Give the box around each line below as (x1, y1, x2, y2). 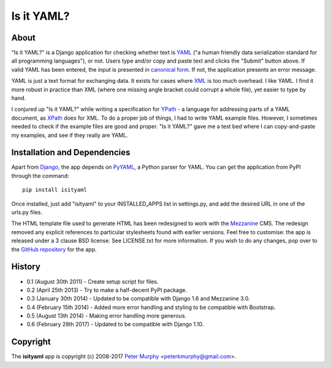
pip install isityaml (22, 186, 87, 193)
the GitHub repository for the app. (11, 245, 97, 253)
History (11, 261, 41, 272)
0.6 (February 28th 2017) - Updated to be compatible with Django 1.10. (26, 321, 204, 328)
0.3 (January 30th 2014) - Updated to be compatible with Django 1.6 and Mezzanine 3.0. (26, 295, 250, 302)
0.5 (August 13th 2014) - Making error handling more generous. (26, 312, 187, 320)
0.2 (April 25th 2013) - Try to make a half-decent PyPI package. (26, 286, 187, 294)
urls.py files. (11, 209, 43, 216)
